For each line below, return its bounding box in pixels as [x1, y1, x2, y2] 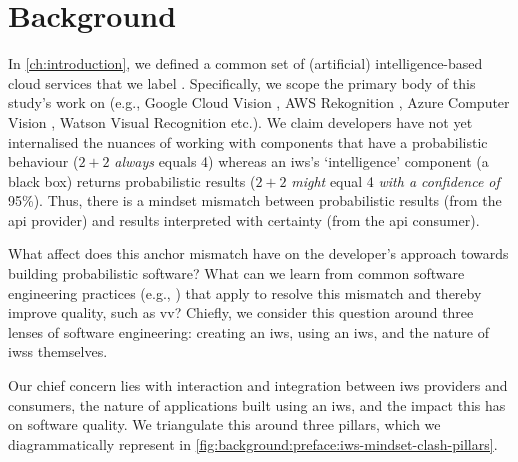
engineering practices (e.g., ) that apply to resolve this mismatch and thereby [8, 282, 482, 303]
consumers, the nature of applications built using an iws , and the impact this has [8, 394, 506, 415]
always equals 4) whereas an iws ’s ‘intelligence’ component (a [114, 151, 489, 172]
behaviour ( [8, 151, 79, 172]
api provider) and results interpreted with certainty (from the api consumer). [8, 209, 480, 230]
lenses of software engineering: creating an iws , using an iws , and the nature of [8, 321, 489, 342]
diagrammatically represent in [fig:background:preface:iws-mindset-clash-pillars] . [8, 433, 498, 454]
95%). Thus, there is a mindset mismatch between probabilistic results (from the [8, 190, 502, 211]
